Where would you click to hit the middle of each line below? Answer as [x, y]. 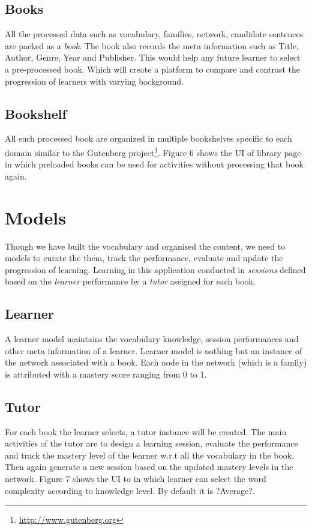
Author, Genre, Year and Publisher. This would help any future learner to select [153, 57]
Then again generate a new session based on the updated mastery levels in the [149, 467]
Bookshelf [36, 113]
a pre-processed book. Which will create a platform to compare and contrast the [152, 69]
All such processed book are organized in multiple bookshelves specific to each [148, 138]
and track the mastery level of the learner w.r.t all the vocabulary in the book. [150, 455]
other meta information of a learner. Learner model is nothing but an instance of [154, 350]
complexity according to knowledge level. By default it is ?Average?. [130, 490]
